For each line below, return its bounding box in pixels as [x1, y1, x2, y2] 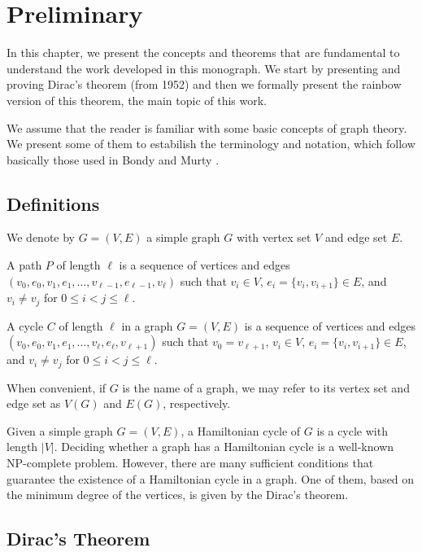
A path [7, 256, 42, 274]
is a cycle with [316, 422, 388, 439]
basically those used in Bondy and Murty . [7, 151, 220, 168]
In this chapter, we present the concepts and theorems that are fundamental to [7, 44, 400, 61]
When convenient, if [7, 379, 107, 396]
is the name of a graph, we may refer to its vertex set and [122, 379, 410, 396]
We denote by [7, 229, 75, 246]
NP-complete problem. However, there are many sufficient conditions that [7, 454, 374, 471]
